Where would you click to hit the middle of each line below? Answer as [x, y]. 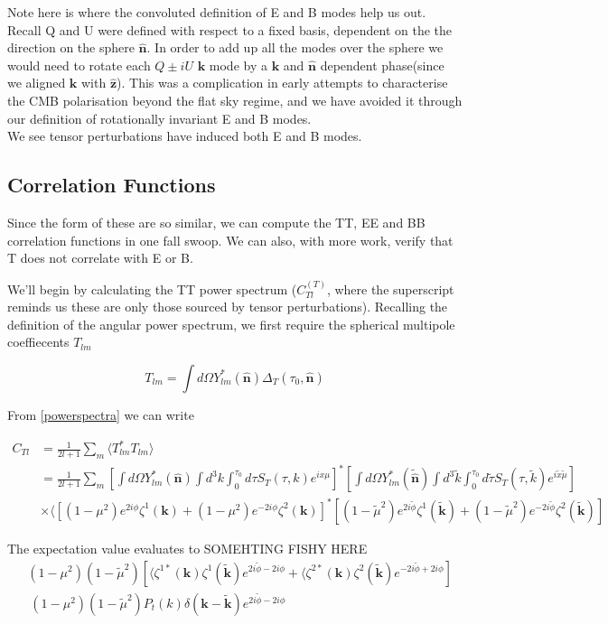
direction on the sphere [71, 47]
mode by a [238, 65]
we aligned [37, 83]
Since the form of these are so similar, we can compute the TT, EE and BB [216, 222]
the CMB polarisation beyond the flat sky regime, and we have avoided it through [235, 100]
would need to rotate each [79, 65]
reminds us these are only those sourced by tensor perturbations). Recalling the [228, 307]
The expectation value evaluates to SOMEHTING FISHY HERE [187, 548]
